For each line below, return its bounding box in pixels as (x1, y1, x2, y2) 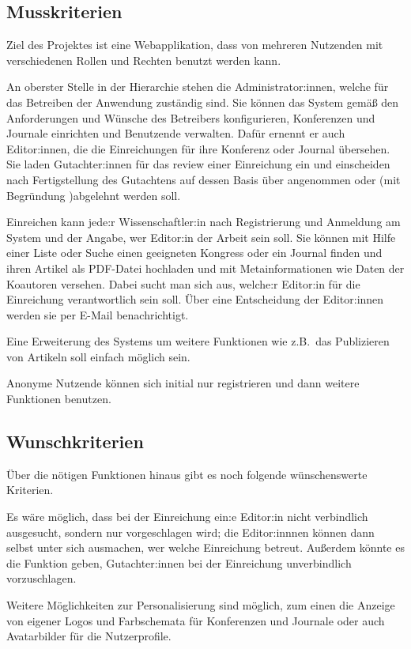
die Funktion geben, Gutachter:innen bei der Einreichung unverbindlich (6, 554, 352, 571)
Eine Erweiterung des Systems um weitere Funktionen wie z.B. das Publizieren (6, 333, 390, 349)
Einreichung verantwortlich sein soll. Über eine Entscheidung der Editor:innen (6, 291, 384, 308)
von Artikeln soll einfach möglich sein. (6, 348, 190, 364)
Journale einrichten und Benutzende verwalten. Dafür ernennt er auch (6, 125, 345, 141)
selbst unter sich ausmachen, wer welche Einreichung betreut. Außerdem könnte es (6, 539, 405, 556)
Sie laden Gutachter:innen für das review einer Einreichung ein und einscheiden (6, 156, 390, 172)
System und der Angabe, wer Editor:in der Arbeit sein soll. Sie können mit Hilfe (6, 228, 396, 245)
